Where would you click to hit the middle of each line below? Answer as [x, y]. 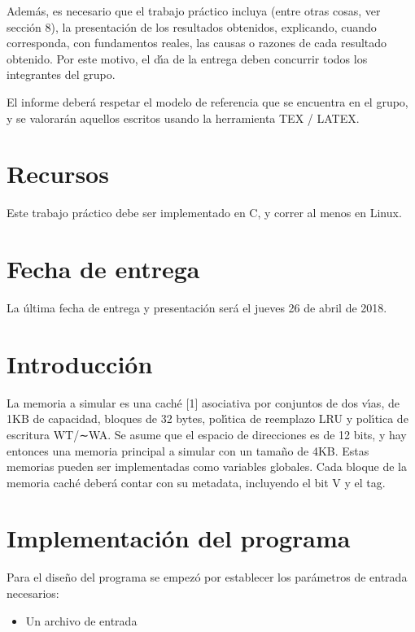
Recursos [58, 174]
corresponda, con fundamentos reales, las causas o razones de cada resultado [197, 43]
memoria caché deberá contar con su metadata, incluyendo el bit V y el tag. [196, 482]
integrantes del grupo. [61, 74]
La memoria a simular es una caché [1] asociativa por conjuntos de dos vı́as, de [203, 402]
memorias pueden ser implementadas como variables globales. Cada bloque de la [207, 466]
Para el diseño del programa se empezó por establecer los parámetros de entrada [207, 577]
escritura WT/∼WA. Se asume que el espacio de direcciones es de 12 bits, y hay [207, 434]
